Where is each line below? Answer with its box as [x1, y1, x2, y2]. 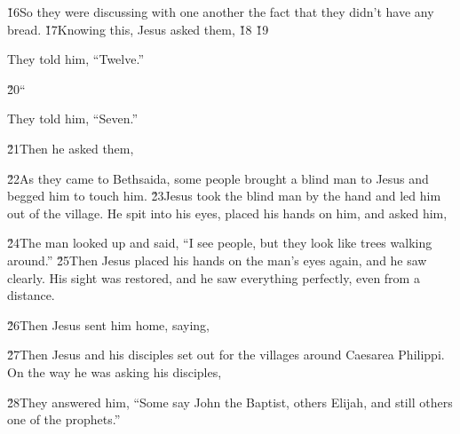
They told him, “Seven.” [7, 109, 138, 128]
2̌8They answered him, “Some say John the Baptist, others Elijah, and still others [7, 392, 453, 411]
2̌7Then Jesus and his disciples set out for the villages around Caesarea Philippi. [7, 345, 445, 364]
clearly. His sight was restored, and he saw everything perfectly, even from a [7, 268, 420, 287]
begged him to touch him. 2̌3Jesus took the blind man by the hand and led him [7, 186, 441, 205]
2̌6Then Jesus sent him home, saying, [7, 315, 210, 334]
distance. [7, 286, 55, 304]
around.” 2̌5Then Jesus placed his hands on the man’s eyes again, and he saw [7, 250, 427, 269]
